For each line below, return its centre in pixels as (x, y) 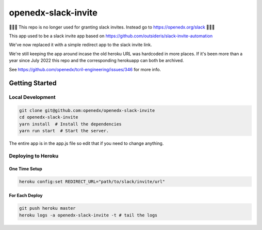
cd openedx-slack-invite (49, 117)
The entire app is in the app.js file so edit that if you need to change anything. (86, 143)
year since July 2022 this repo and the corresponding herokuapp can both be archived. (97, 61)
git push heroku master (48, 208)
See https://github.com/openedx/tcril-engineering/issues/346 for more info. (85, 69)
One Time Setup (25, 169)
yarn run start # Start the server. (64, 131)
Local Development (32, 97)
